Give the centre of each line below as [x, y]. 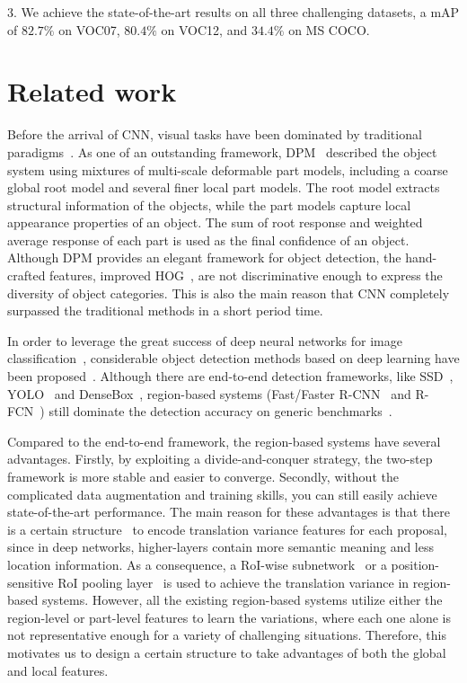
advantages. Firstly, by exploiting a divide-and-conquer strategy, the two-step [220, 459]
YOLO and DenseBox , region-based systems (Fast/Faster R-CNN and [209, 393]
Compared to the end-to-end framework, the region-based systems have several [224, 441]
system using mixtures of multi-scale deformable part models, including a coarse [228, 169]
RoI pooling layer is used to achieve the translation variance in [233, 582]
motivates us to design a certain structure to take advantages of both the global [227, 652]
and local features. [58, 670]
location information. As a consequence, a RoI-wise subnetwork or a [197, 564]
